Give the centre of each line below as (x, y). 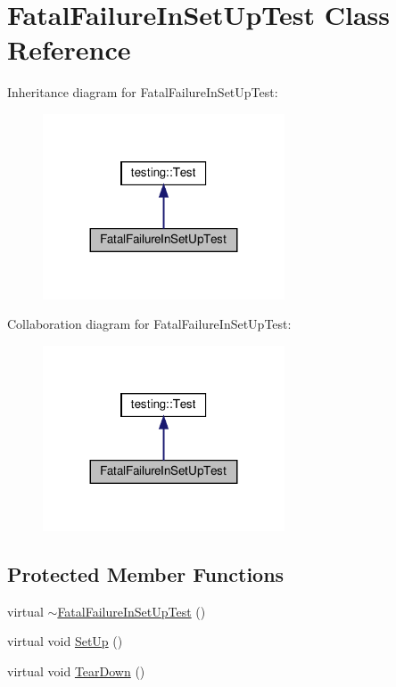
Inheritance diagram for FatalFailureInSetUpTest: (143, 92)
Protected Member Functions (146, 573)
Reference (69, 49)
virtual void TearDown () (76, 671)
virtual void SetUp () (65, 641)
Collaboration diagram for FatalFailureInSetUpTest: (149, 324)
